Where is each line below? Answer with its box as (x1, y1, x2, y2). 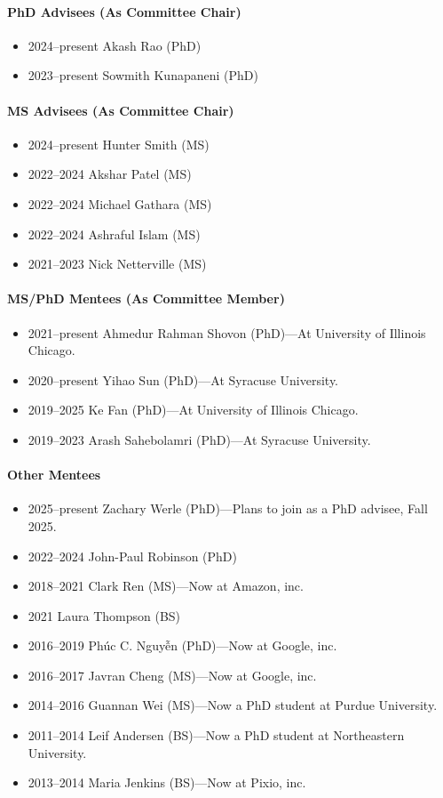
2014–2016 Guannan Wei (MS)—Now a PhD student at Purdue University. (28, 696, 438, 714)
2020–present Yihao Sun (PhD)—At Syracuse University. (28, 370, 339, 389)
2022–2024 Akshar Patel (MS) (28, 165, 192, 183)
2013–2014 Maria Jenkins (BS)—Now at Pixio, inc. (28, 773, 306, 792)
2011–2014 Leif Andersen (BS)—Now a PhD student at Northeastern (28, 726, 405, 745)
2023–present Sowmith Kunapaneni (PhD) (28, 66, 258, 85)
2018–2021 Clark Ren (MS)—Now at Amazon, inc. (28, 576, 304, 595)
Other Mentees (7, 465, 101, 484)
